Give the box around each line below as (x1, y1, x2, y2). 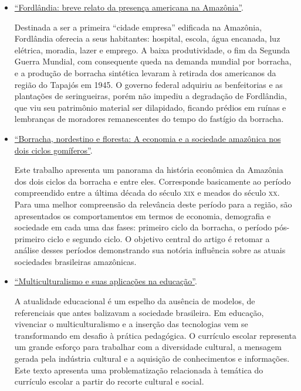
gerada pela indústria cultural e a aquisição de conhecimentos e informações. (14, 352, 290, 365)
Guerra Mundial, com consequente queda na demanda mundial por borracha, (14, 55, 292, 67)
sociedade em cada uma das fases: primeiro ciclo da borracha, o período (14, 221, 272, 233)
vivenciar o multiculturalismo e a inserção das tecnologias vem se (14, 318, 248, 330)
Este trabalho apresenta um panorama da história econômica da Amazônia (14, 164, 283, 176)
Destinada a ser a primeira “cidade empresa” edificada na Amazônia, (14, 21, 262, 33)
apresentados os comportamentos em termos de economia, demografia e (14, 209, 271, 222)
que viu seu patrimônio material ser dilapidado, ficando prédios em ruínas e (14, 101, 286, 113)
